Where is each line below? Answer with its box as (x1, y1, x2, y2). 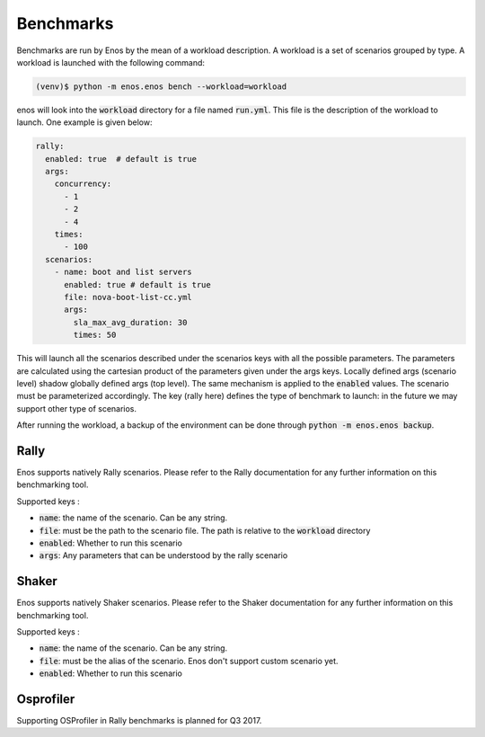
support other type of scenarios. (16, 403, 137, 413)
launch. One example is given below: (16, 117, 153, 128)
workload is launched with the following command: (16, 57, 206, 67)
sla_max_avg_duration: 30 (73, 317, 188, 327)
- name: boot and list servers (54, 267, 192, 278)
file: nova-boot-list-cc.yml (64, 292, 192, 302)
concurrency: (54, 179, 112, 189)
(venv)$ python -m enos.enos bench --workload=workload (35, 81, 287, 92)
